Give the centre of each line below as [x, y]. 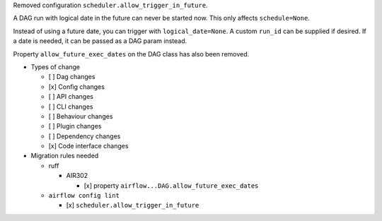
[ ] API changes [71, 97]
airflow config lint [84, 196]
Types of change [56, 66]
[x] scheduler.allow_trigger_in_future [133, 205]
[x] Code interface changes [88, 146]
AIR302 [77, 176]
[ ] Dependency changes [85, 136]
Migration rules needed [65, 156]
